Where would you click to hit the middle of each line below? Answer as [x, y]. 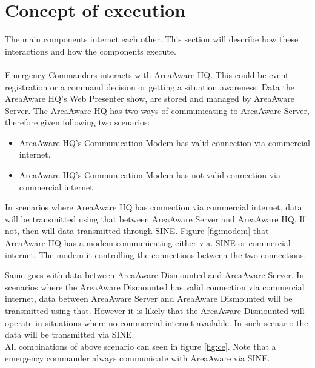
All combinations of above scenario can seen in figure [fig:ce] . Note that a [141, 346]
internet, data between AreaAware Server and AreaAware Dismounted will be [149, 299]
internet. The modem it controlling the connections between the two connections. [156, 254]
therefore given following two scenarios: [78, 122]
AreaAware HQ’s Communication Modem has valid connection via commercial [164, 142]
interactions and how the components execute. [91, 51]
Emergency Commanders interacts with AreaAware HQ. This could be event [147, 74]
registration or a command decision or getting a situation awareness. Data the [150, 86]
